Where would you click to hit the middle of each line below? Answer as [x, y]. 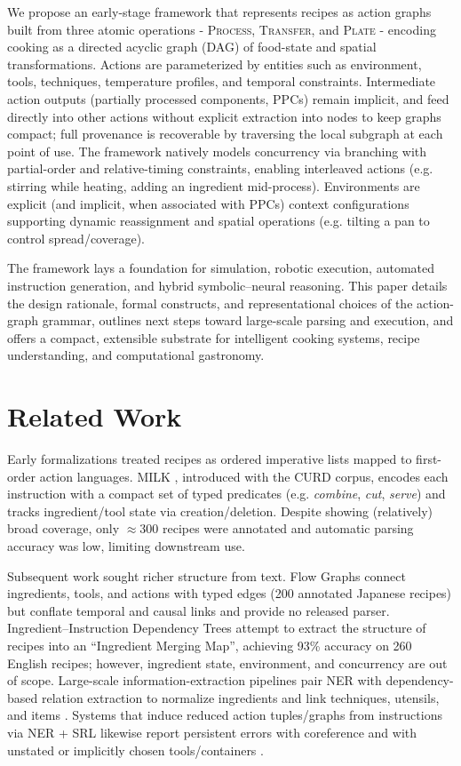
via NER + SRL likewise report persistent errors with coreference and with [212, 732]
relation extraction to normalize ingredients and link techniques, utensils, [240, 697]
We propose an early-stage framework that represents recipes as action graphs [219, 12]
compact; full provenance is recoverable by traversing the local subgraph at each [225, 134]
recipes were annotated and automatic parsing [288, 528]
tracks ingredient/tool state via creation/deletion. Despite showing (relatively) [220, 511]
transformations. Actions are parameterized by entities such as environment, [215, 64]
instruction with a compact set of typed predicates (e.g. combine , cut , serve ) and [227, 494]
